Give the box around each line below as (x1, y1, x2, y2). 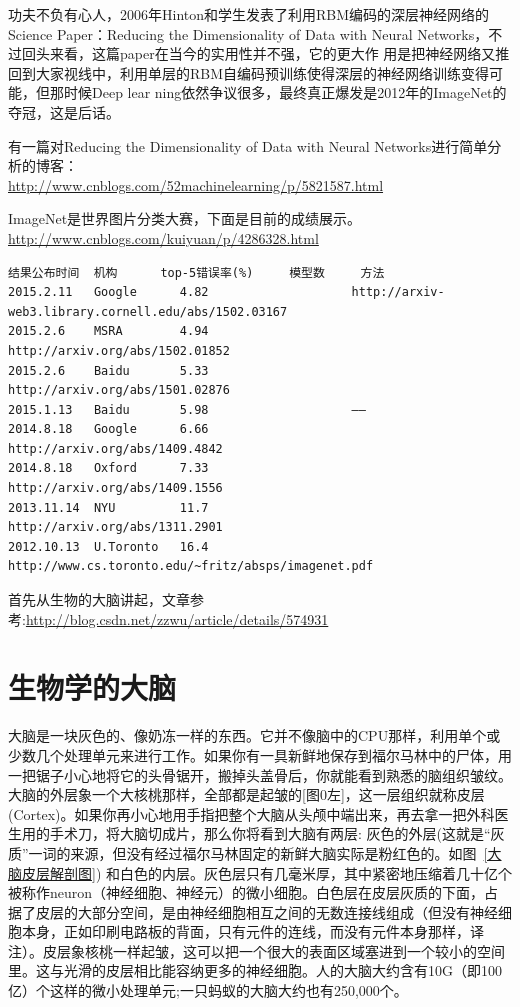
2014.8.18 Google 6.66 (8, 422, 209, 437)
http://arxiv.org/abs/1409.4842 (8, 441, 223, 456)
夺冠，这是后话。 (8, 101, 120, 122)
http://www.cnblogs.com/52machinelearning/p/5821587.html (8, 174, 384, 195)
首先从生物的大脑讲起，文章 (8, 589, 190, 610)
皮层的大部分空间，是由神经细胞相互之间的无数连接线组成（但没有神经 (35, 901, 498, 922)
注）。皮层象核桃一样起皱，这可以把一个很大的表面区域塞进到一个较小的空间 (8, 940, 505, 961)
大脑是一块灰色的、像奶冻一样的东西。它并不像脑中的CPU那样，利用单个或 (8, 725, 501, 746)
